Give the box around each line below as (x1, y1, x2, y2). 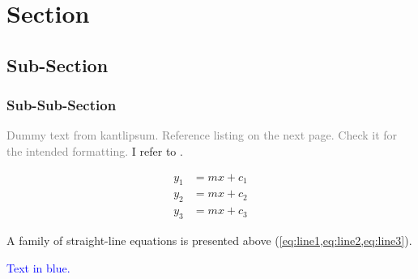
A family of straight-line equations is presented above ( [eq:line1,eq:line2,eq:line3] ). (6, 232, 412, 249)
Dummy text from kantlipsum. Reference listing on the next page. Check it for (6, 127, 398, 144)
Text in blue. (6, 259, 70, 276)
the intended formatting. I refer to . (6, 142, 183, 159)
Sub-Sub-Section (6, 95, 117, 115)
